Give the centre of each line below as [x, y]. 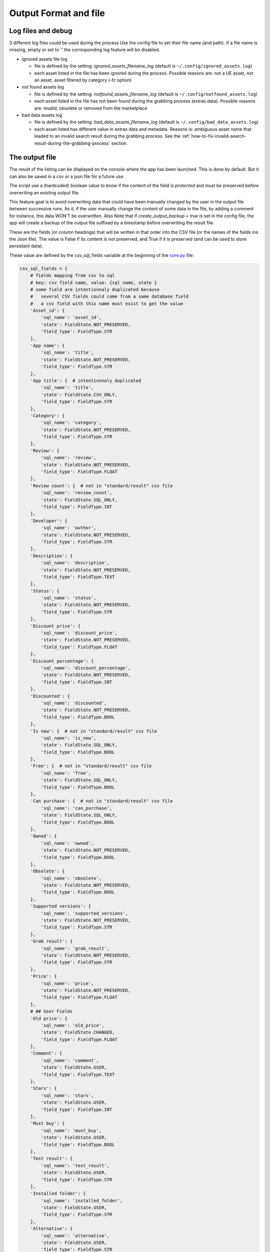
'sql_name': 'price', [67, 983]
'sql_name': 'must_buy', [71, 1130]
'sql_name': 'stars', [67, 1095]
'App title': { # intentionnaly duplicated [86, 380]
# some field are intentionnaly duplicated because [95, 289]
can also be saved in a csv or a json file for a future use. [67, 176]
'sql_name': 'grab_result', [75, 948]
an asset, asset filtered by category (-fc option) [83, 80]
